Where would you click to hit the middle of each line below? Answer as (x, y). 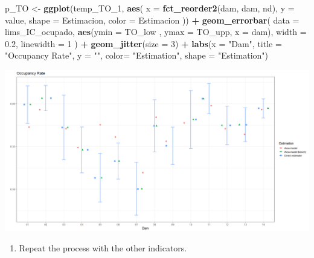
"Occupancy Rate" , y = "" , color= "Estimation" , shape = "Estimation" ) (137, 55)
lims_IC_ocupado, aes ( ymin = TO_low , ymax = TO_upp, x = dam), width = (156, 32)
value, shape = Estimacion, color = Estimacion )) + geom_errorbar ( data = (152, 20)
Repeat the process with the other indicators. (103, 248)
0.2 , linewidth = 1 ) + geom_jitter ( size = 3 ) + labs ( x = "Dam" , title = (143, 43)
